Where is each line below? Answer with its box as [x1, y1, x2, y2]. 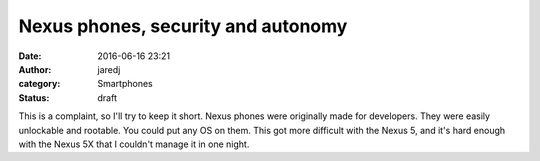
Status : [18, 91, 50, 104]
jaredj [97, 63, 121, 75]
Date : [18, 50, 42, 62]
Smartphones [97, 78, 154, 90]
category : [18, 78, 61, 90]
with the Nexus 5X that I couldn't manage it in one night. [18, 138, 250, 150]
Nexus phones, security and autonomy [18, 15, 348, 37]
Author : [18, 63, 52, 75]
